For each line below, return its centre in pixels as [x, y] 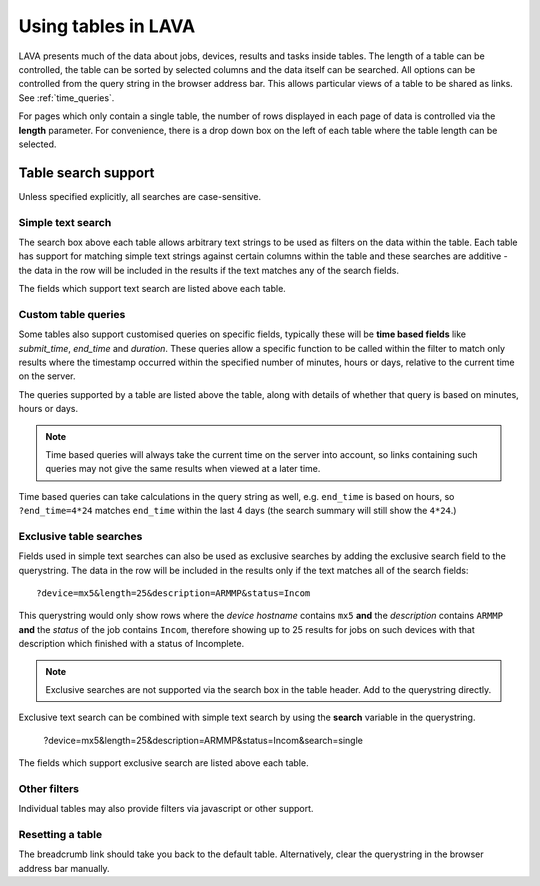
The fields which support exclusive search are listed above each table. [163, 763]
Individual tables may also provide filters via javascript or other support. [166, 809]
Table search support [86, 172]
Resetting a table [60, 835]
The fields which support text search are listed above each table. [152, 289]
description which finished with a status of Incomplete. [131, 644]
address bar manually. [64, 868]
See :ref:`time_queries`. [66, 97]
